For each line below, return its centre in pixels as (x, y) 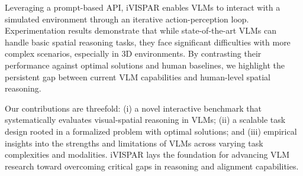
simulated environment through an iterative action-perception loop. (127, 19)
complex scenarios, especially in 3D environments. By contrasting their (133, 53)
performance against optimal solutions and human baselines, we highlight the (145, 65)
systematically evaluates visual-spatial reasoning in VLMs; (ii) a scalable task (145, 120)
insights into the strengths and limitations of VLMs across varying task (134, 143)
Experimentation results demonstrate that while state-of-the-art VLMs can (141, 30)
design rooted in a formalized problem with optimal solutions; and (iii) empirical (151, 131)
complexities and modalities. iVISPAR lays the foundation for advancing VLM (147, 154)
